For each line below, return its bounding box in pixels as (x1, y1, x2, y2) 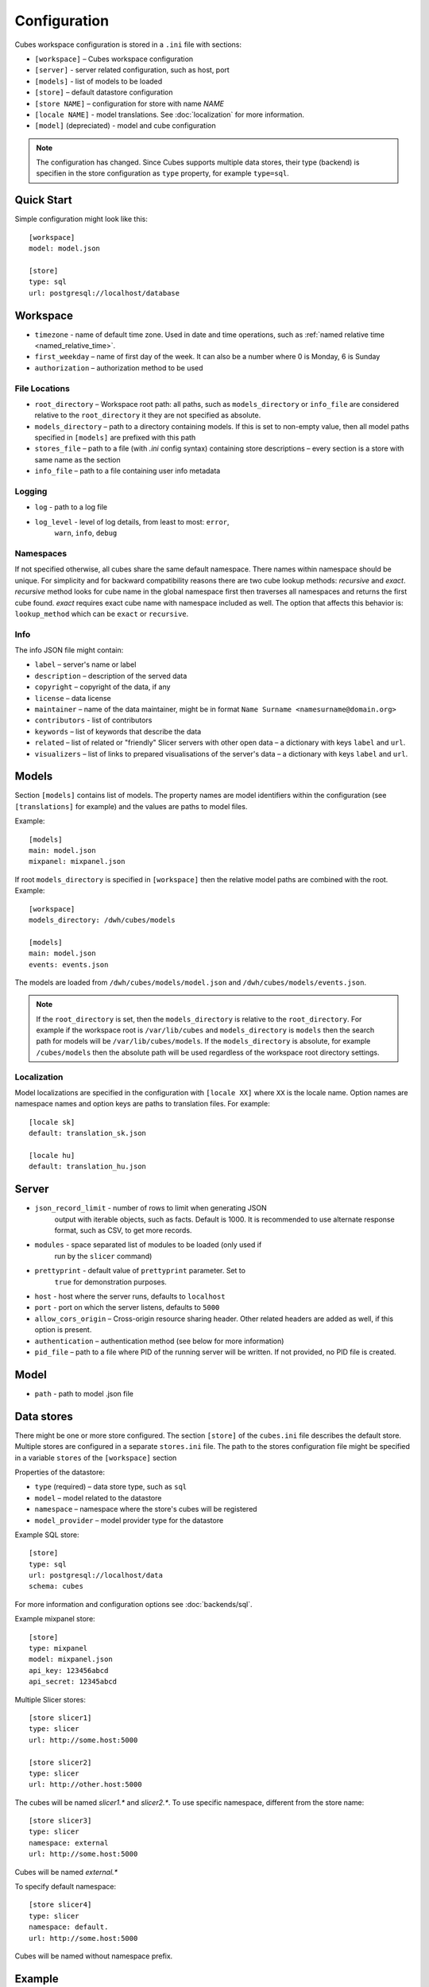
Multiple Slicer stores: (14, 1695, 87, 1704)
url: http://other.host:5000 (29, 1780, 142, 1789)
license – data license (34, 693, 111, 703)
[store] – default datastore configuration (34, 87, 174, 97)
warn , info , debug (54, 529, 118, 538)
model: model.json (29, 244, 101, 254)
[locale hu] (29, 1151, 75, 1160)
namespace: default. (29, 1923, 109, 1931)
